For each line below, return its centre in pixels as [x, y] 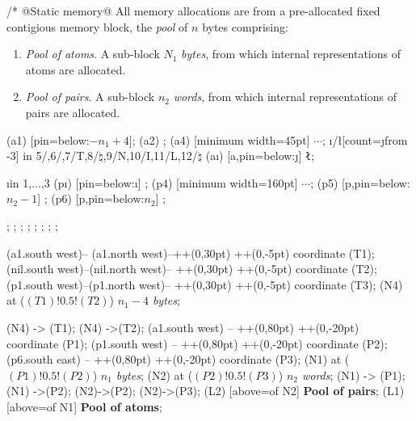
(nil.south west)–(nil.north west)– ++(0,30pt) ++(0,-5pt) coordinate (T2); [192, 269]
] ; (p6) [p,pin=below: [91, 198]
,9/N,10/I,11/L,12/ [150, 156]
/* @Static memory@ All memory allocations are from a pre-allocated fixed [193, 11]
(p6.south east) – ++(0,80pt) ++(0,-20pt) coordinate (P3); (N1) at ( [178, 359]
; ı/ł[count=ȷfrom [365, 139]
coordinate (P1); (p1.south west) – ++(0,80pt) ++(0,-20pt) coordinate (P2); [197, 343]
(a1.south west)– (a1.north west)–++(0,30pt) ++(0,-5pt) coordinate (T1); [191, 253]
